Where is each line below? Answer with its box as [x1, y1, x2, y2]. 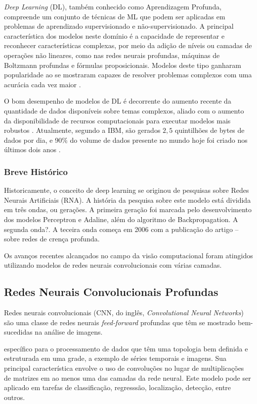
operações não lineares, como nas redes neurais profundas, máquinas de [4, 50, 220, 60]
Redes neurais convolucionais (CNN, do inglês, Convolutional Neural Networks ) [4, 307, 244, 318]
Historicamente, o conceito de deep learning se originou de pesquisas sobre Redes [4, 185, 249, 195]
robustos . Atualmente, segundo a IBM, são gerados [4, 125, 161, 135]
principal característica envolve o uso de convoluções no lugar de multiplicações [4, 363, 244, 373]
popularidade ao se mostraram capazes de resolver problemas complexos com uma [4, 69, 252, 80]
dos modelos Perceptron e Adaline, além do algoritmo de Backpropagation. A [4, 214, 238, 224]
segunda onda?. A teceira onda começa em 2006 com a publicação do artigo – [4, 224, 239, 234]
